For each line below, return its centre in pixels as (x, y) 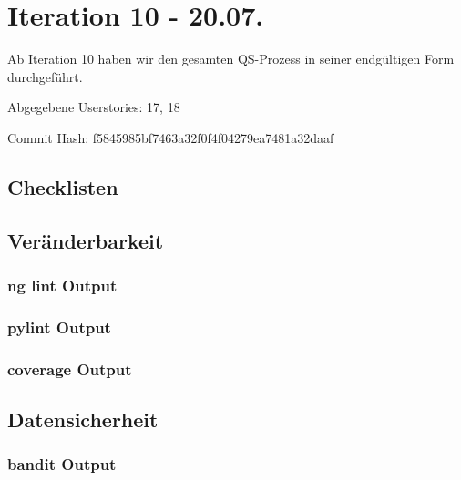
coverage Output (70, 368)
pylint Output (59, 327)
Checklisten (63, 186)
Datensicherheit (83, 419)
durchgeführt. (45, 76)
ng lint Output (62, 285)
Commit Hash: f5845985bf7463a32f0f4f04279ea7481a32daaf (171, 137)
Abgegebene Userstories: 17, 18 (94, 107)
